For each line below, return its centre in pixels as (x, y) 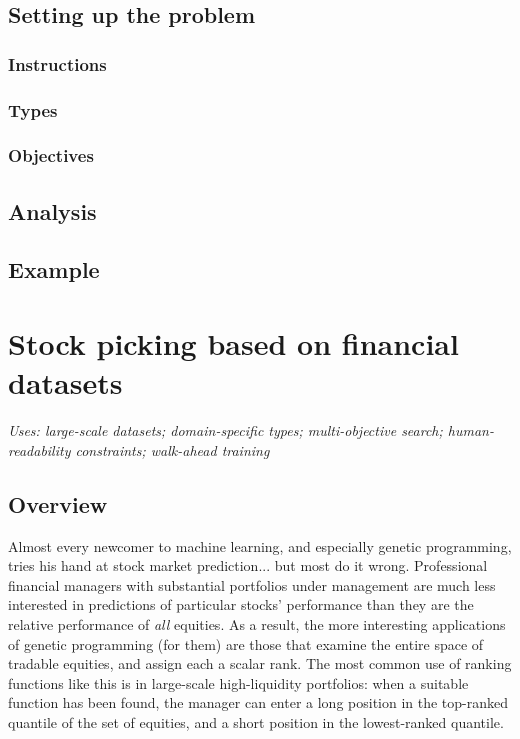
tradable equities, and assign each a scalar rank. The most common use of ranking (260, 663)
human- (470, 430)
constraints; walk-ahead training (172, 449)
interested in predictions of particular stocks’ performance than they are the (241, 604)
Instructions (57, 63)
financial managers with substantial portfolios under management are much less (252, 584)
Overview (58, 503)
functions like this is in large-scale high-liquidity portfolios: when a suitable (238, 682)
